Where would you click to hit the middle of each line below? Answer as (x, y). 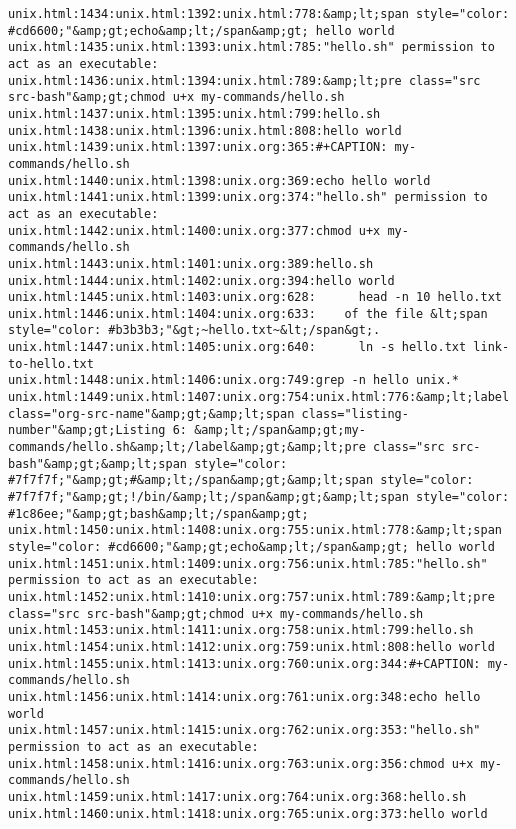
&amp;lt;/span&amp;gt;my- (280, 430)
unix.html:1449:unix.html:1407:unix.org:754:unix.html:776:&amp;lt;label (259, 397)
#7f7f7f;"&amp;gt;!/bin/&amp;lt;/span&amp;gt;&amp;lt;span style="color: (259, 497)
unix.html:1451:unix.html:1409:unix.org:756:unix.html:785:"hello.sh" (248, 563)
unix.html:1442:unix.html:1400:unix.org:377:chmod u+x (194, 230)
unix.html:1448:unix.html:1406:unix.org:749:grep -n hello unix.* (234, 380)
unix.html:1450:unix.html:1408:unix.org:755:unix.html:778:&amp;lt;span (255, 530)
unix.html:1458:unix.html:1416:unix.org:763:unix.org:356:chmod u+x (241, 763)
